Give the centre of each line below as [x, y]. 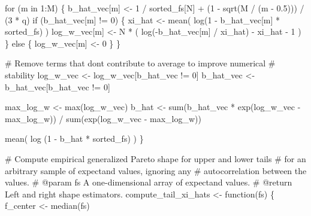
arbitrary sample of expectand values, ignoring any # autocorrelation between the [156, 170]
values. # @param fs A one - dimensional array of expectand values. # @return [149, 182]
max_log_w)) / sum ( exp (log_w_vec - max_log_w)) [103, 118]
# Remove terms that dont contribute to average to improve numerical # [140, 63]
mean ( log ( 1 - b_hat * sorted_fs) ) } [74, 139]
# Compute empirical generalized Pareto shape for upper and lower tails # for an [155, 158]
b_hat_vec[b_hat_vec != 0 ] [58, 86]
